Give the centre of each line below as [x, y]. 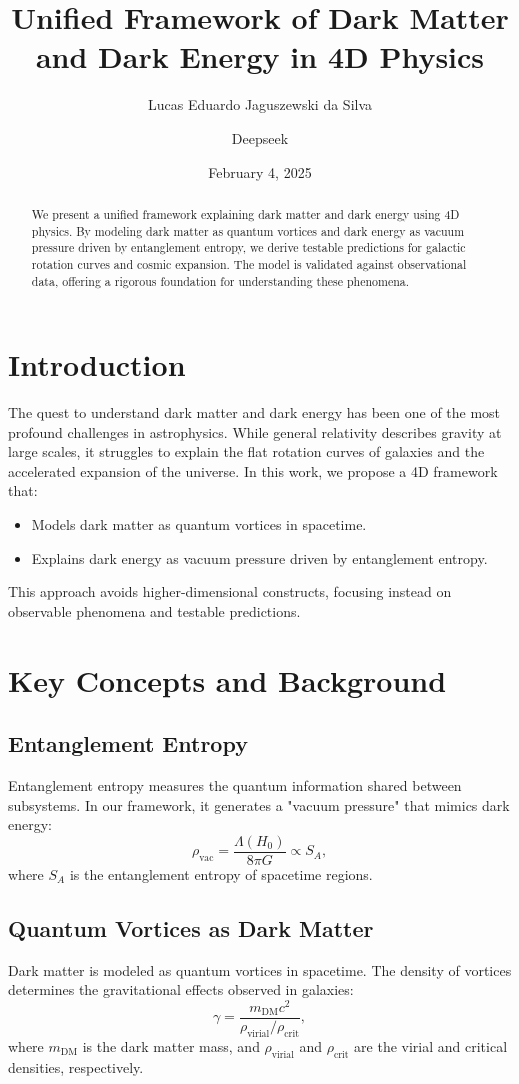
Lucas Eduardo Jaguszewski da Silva [260, 104]
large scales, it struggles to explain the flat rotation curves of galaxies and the [246, 451]
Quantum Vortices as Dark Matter [191, 927]
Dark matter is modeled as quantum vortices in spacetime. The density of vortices [260, 969]
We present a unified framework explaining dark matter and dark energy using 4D [245, 213]
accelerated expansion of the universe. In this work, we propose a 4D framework [253, 470]
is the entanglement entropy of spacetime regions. [221, 873]
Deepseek [260, 137]
